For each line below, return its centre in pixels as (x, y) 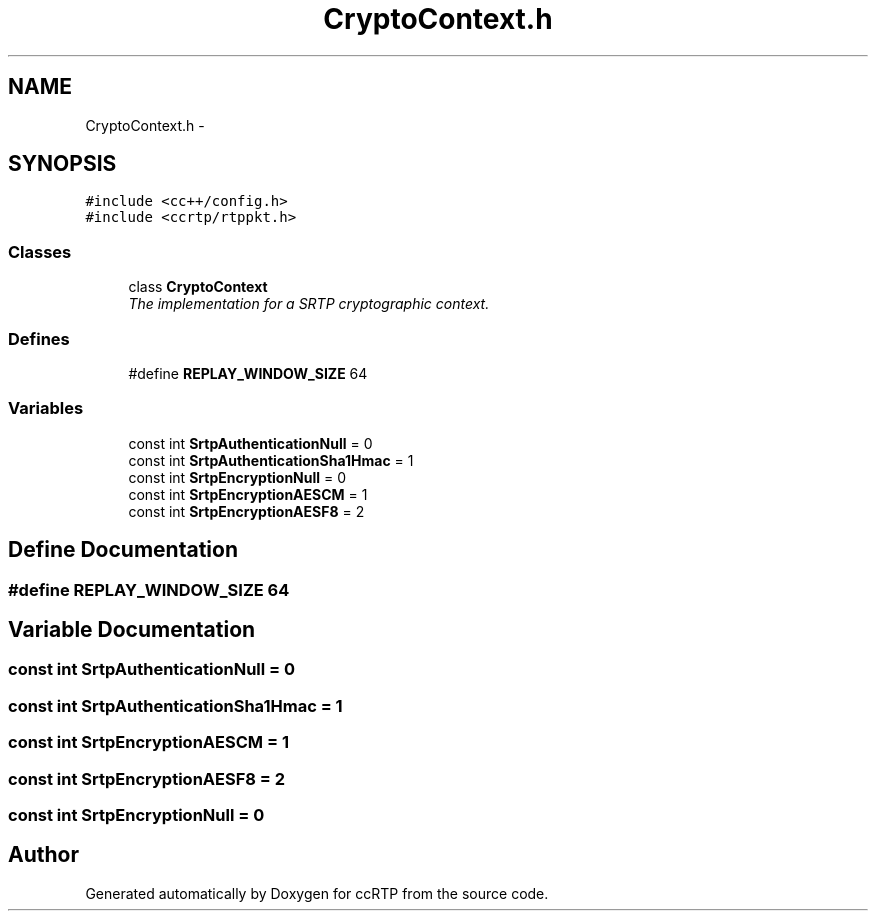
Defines (39, 338)
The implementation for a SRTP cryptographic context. (309, 304)
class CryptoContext (198, 287)
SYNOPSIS (62, 164)
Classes (40, 251)
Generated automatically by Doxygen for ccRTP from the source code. (317, 893)
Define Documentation (123, 550)
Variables (46, 408)
